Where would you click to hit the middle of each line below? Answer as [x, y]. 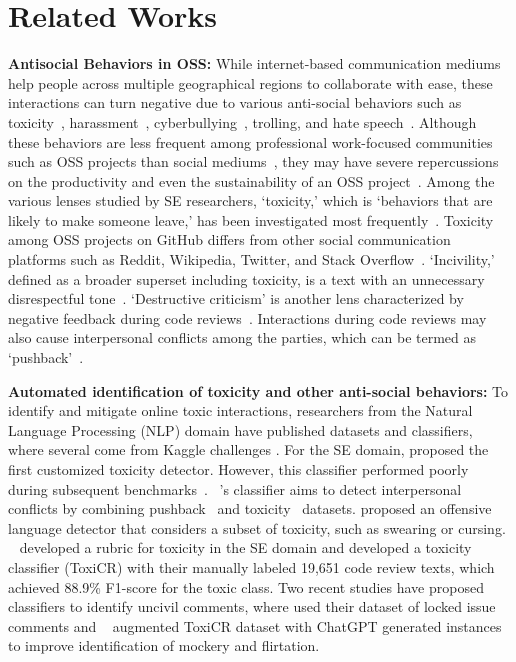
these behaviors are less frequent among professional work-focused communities [250, 141]
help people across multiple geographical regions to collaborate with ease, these [250, 82]
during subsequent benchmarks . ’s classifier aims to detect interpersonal [235, 488]
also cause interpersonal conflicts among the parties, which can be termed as [242, 337]
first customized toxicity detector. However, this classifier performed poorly [238, 469]
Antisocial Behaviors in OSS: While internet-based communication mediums [254, 63]
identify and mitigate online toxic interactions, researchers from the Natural [240, 410]
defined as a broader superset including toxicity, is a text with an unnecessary [246, 278]
